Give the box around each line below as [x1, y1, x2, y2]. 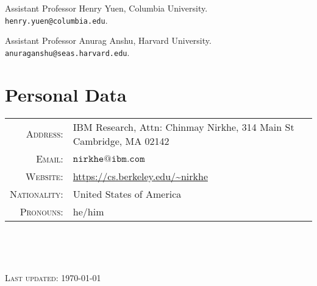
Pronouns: [20, 204, 63, 218]
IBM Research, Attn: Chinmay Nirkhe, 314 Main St [73, 119, 294, 134]
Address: [26, 127, 63, 141]
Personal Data [5, 82, 127, 106]
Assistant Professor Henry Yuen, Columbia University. [5, 2, 208, 14]
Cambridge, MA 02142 [73, 133, 169, 148]
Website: [26, 169, 63, 183]
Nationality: [10, 186, 63, 201]
